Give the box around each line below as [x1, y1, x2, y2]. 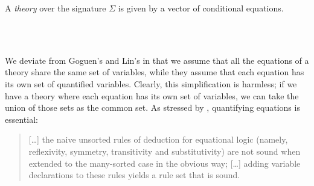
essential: [5, 113, 38, 125]
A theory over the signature [5, 1, 106, 14]
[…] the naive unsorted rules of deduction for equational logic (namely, [28, 133, 288, 146]
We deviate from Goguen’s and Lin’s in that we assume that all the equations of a [5, 54, 309, 66]
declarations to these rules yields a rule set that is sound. [28, 169, 240, 181]
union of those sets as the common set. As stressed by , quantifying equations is [5, 101, 300, 114]
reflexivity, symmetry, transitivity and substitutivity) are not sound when [28, 144, 301, 157]
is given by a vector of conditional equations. [118, 1, 284, 14]
